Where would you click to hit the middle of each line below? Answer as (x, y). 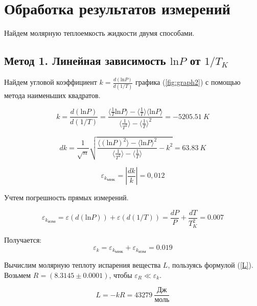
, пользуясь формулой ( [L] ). (211, 265)
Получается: (23, 239)
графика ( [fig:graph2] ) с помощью (188, 82)
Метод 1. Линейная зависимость (85, 61)
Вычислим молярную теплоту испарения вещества (83, 265)
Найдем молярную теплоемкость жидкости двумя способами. (99, 33)
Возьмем (18, 275)
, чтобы (121, 275)
